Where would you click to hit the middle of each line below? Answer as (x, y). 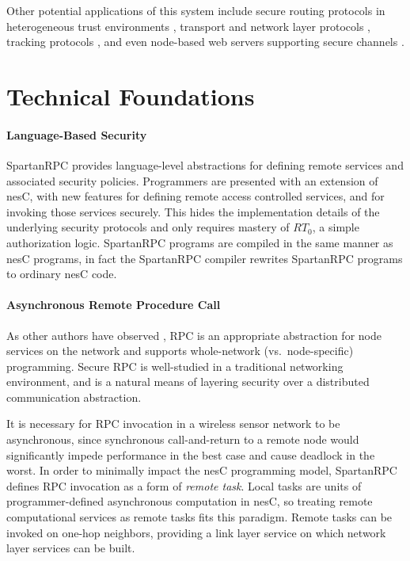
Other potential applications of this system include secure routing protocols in (196, 10)
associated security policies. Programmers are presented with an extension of (192, 180)
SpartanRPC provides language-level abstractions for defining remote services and (205, 164)
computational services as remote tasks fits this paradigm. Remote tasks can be (199, 517)
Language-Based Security (77, 134)
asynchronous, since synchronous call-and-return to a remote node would (183, 439)
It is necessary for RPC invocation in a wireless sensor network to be (173, 424)
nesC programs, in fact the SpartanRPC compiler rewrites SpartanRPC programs (205, 258)
